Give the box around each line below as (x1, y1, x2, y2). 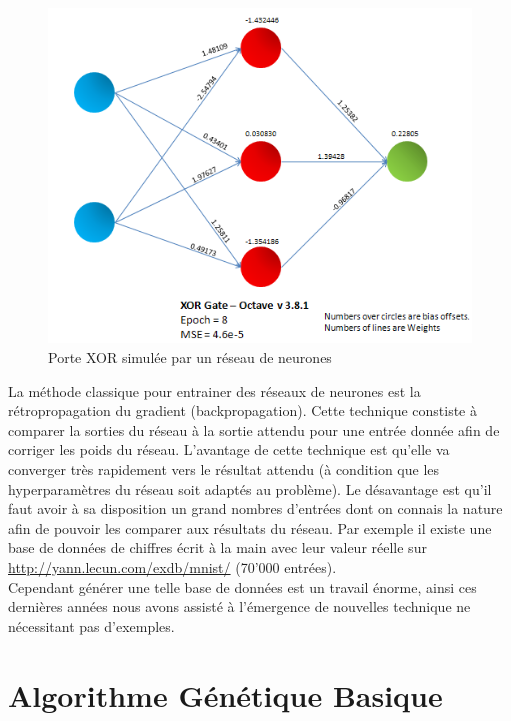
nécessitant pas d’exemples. (8, 615, 175, 636)
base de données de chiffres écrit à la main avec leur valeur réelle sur (8, 537, 427, 558)
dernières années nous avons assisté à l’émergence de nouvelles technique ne (8, 596, 471, 617)
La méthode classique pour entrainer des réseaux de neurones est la (8, 380, 421, 401)
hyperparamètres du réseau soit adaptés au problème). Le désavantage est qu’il (8, 478, 492, 499)
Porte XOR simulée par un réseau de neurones (48, 347, 332, 368)
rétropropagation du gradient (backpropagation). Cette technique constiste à (8, 400, 477, 421)
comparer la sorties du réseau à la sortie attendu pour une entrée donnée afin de (8, 419, 500, 440)
